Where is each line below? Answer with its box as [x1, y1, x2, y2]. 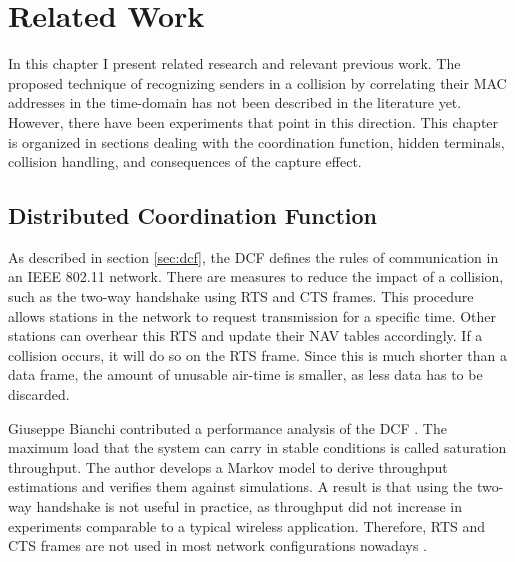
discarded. [8, 384, 70, 405]
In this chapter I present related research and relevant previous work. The [8, 53, 461, 74]
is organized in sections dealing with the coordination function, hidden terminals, [8, 131, 505, 152]
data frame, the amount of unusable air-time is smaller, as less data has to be [8, 364, 483, 385]
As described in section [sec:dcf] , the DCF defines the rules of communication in [8, 246, 499, 267]
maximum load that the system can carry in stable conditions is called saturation [8, 437, 507, 458]
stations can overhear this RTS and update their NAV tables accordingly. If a [8, 325, 483, 346]
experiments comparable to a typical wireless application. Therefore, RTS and [8, 515, 486, 536]
